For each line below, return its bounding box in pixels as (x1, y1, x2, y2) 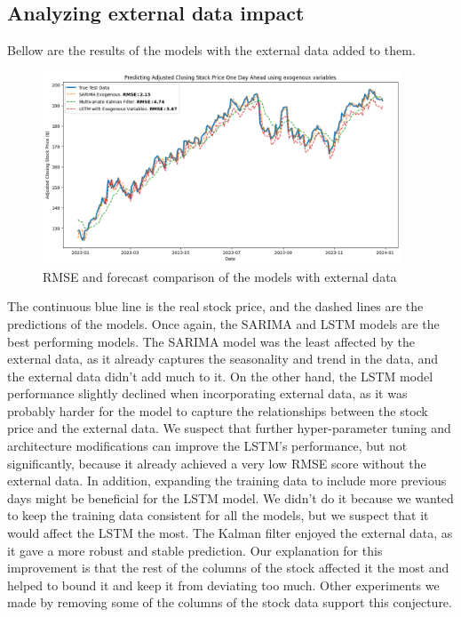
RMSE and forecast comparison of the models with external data (43, 267, 397, 285)
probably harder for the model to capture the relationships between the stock (7, 401, 428, 420)
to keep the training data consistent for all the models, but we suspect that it (7, 506, 429, 525)
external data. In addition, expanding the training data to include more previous (7, 471, 447, 490)
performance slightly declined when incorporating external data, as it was (7, 384, 408, 403)
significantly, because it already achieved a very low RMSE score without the (7, 453, 426, 472)
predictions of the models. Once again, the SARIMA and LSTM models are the (7, 314, 440, 333)
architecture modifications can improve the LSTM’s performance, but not (7, 437, 408, 455)
